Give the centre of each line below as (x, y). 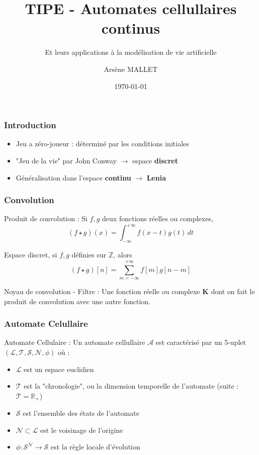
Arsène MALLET (131, 69)
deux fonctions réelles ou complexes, (158, 218)
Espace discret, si (31, 255)
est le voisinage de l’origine (82, 430)
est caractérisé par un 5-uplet (201, 342)
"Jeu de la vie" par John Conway (66, 160)
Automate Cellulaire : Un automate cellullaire (75, 342)
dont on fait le (233, 291)
